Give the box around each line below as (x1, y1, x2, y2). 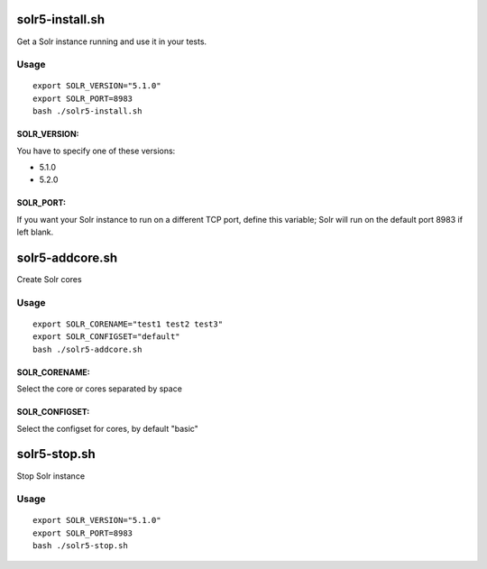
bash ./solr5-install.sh (32, 106, 142, 116)
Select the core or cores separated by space (16, 383, 182, 394)
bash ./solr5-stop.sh (32, 541, 128, 551)
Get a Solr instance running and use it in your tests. (16, 36, 207, 47)
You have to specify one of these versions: (16, 145, 176, 156)
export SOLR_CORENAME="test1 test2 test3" (32, 319, 224, 329)
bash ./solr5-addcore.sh (32, 344, 142, 354)
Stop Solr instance (16, 470, 86, 482)
